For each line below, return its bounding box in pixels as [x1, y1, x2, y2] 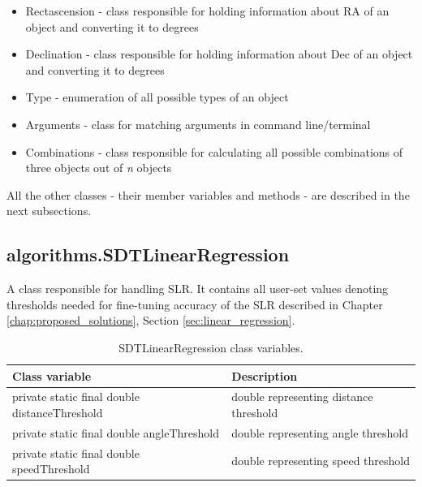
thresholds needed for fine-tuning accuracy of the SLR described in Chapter [6, 295, 383, 312]
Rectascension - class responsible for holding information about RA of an [25, 2, 390, 19]
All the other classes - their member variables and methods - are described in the [6, 186, 410, 203]
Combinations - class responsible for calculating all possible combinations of [25, 143, 403, 160]
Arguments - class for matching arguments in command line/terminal [25, 115, 371, 132]
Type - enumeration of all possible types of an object [25, 88, 289, 106]
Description [231, 367, 298, 384]
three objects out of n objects [25, 159, 172, 176]
